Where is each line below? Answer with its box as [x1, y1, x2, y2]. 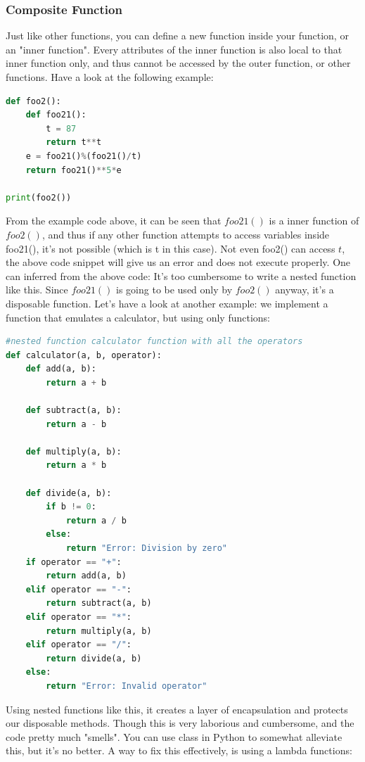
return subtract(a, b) [46, 598, 152, 609]
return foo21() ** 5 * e [25, 165, 122, 175]
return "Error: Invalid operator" [46, 680, 207, 691]
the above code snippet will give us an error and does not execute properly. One [6, 255, 351, 269]
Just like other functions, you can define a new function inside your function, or [6, 28, 349, 43]
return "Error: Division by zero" [65, 543, 228, 553]
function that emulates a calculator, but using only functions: [6, 310, 270, 324]
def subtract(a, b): [25, 405, 122, 416]
